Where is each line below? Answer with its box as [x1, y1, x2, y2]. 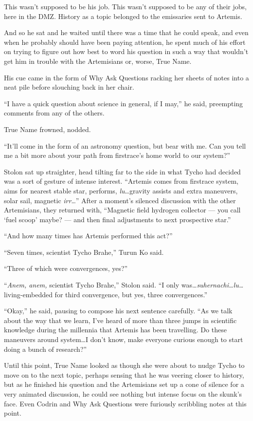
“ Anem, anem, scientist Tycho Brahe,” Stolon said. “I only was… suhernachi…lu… [4, 280, 244, 290]
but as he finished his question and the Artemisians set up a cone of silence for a [4, 379, 244, 389]
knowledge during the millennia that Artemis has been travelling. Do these [4, 325, 227, 335]
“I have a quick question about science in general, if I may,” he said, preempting [4, 98, 243, 108]
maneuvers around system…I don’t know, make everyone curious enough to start [4, 334, 243, 344]
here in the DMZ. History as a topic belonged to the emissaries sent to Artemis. [4, 11, 242, 21]
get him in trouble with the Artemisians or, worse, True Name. [4, 56, 192, 66]
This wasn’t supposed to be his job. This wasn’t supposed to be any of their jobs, [4, 1, 247, 11]
